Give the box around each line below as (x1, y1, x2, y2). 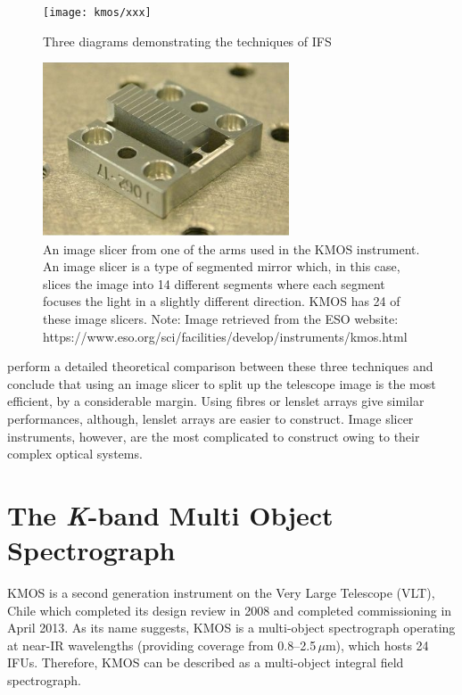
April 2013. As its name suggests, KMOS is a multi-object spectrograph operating (7, 618, 456, 637)
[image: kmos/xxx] (43, 6, 152, 19)
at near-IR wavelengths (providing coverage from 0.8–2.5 (7, 635, 317, 654)
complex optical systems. (7, 444, 143, 463)
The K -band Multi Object (7, 496, 334, 534)
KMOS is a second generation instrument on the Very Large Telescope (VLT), (7, 583, 435, 602)
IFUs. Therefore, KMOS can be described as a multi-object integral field (7, 653, 404, 672)
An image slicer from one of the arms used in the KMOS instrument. (43, 239, 420, 258)
